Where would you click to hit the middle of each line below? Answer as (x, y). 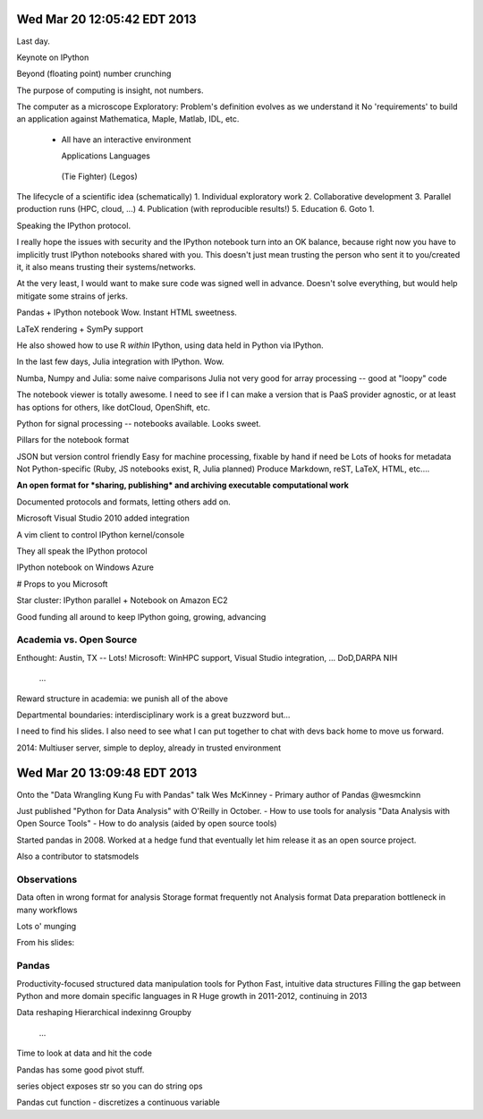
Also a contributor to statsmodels (78, 856)
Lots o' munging (47, 927)
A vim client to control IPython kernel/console (101, 534)
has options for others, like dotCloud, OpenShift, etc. (113, 407)
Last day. (34, 41)
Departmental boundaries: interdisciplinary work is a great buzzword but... (153, 715)
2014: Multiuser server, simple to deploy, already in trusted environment (149, 748)
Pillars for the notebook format (73, 440)
